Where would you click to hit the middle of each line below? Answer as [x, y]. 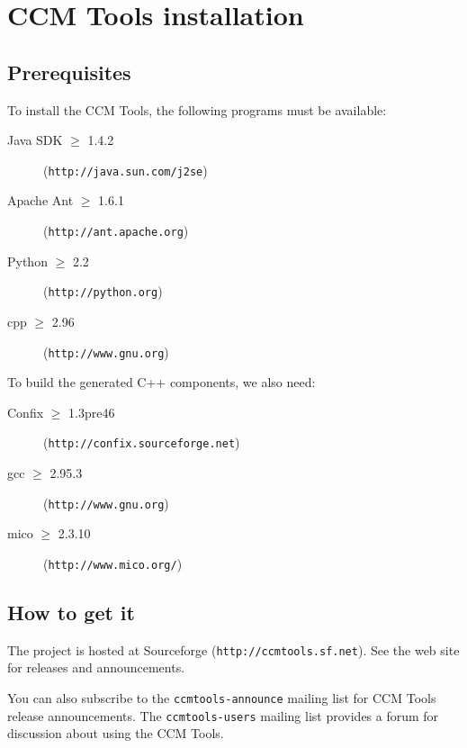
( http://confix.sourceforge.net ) [142, 442]
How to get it [71, 612]
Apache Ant [40, 200]
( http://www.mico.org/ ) [113, 563]
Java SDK [35, 140]
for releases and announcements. [96, 667]
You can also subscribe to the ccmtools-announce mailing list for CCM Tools [222, 697]
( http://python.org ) [103, 291]
